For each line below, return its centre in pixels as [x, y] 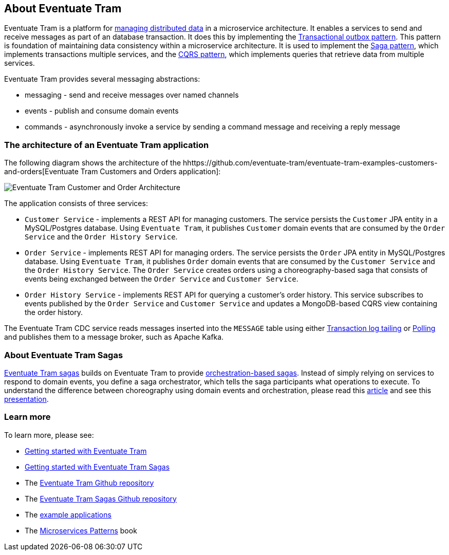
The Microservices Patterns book [81, 530]
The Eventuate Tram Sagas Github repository [101, 498]
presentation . [26, 399]
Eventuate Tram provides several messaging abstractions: [102, 79]
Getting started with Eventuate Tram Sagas [97, 467]
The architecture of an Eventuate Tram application [107, 145]
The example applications [68, 514]
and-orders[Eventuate [41, 172]
